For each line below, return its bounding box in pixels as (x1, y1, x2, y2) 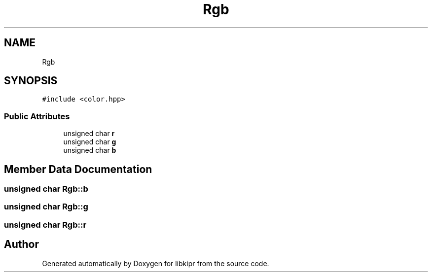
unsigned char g (63, 138, 116, 146)
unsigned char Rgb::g (4, 202, 88, 212)
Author (4, 238, 39, 251)
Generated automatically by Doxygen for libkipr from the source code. (42, 259, 269, 268)
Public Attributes (4, 111, 70, 121)
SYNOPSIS (4, 74, 58, 87)
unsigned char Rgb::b (4, 184, 88, 194)
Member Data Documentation (4, 163, 152, 175)
